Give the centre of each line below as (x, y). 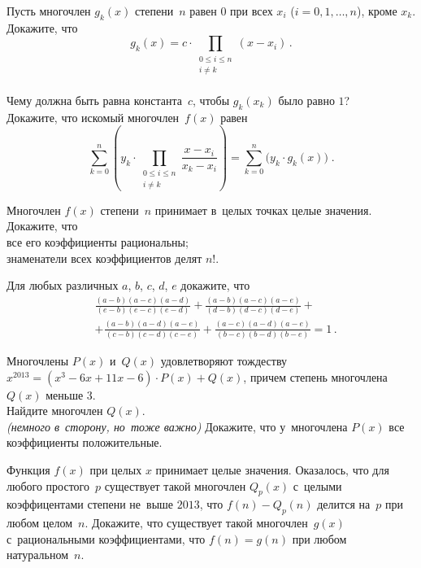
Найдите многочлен (55, 411)
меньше (65, 394)
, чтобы (211, 100)
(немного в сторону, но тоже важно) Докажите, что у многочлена (177, 426)
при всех (252, 11)
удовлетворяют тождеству (224, 361)
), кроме (377, 11)
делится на (344, 504)
